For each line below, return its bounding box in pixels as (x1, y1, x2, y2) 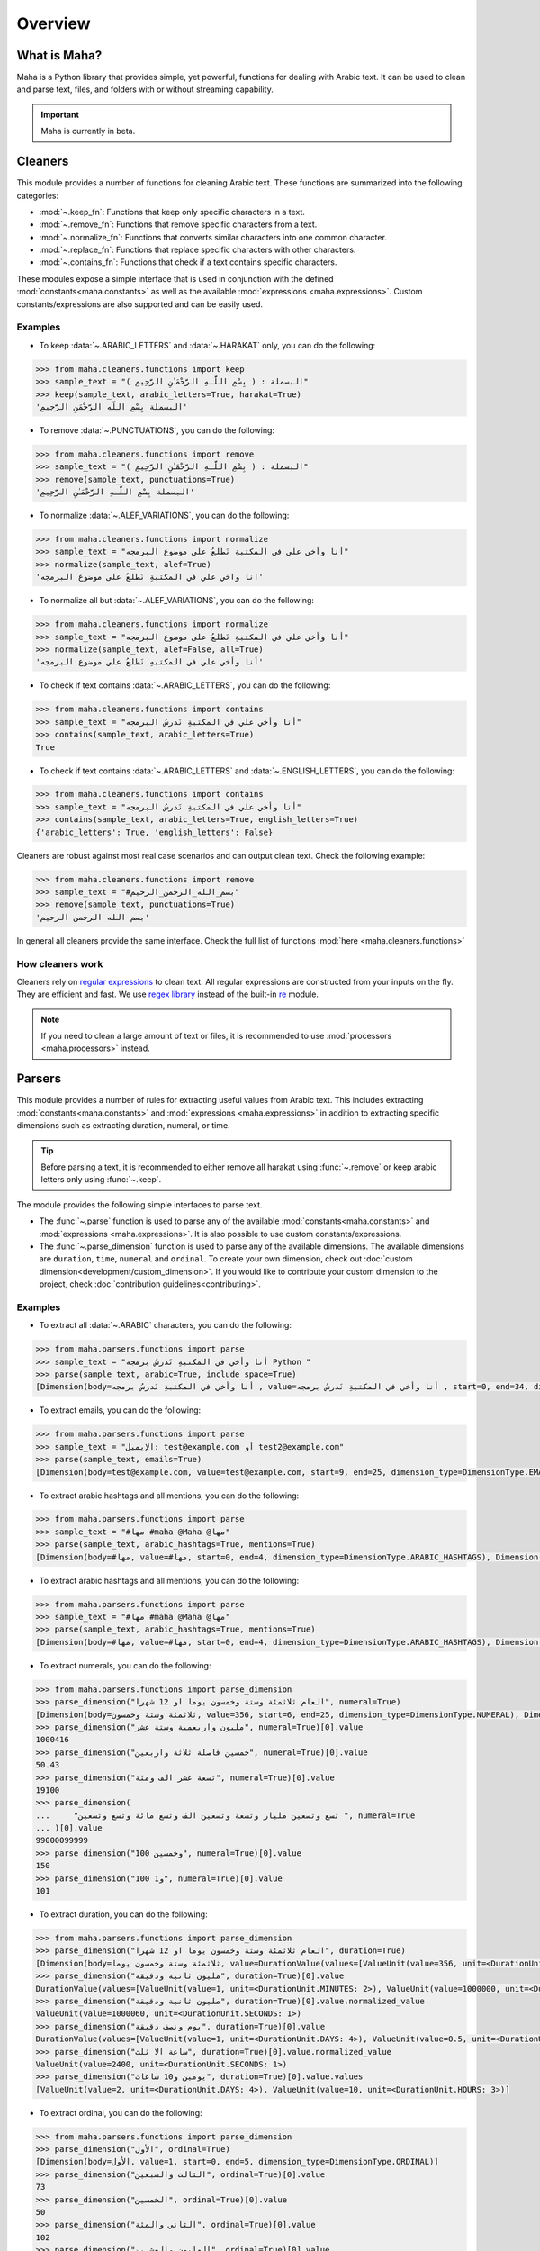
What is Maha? (16, 48, 103, 63)
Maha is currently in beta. (40, 126, 136, 137)
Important (40, 109, 80, 120)
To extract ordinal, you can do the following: (39, 2107, 202, 2118)
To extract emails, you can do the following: (39, 1405, 202, 1415)
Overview (16, 14, 91, 33)
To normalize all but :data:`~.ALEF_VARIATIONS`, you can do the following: (39, 595, 315, 606)
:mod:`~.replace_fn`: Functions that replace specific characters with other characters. (39, 244, 356, 256)
